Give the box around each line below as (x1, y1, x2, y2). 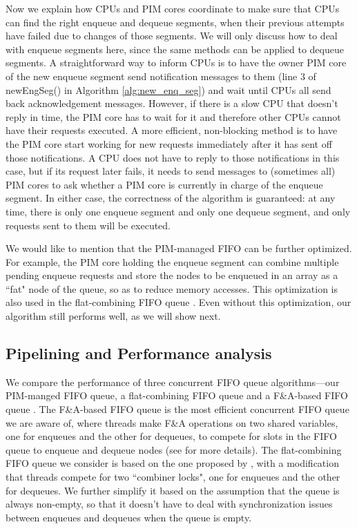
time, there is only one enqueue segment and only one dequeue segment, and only (6, 204, 351, 218)
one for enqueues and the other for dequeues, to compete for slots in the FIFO (6, 429, 337, 443)
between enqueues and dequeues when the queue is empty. (6, 510, 252, 524)
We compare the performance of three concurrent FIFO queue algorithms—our (6, 374, 340, 389)
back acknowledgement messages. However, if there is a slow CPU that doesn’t (6, 96, 338, 110)
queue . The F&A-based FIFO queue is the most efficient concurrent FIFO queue (6, 402, 349, 416)
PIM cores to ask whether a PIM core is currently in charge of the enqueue (6, 177, 323, 191)
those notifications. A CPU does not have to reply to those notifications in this (6, 150, 340, 164)
